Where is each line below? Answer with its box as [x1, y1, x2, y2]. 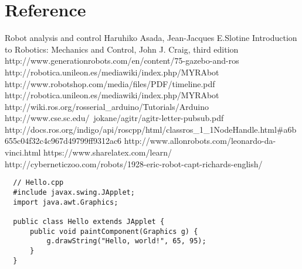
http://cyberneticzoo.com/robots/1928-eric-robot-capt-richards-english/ [5, 157, 263, 170]
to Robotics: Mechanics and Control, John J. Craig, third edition [5, 43, 239, 55]
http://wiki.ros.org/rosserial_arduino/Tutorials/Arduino [5, 100, 209, 112]
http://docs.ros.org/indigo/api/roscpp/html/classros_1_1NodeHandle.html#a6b [5, 123, 297, 135]
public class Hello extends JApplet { [13, 217, 165, 226]
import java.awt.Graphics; [13, 198, 118, 206]
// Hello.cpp [13, 178, 64, 187]
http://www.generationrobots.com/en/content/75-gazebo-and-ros [5, 54, 239, 67]
